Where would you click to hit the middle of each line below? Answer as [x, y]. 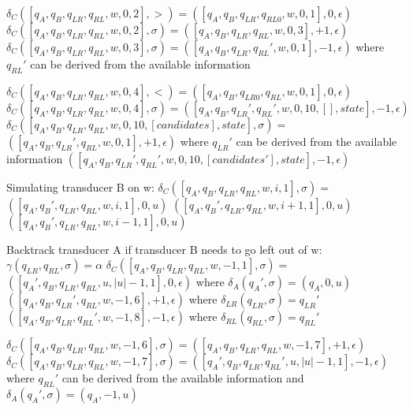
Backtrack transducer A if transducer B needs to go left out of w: [164, 249]
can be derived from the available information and [183, 378]
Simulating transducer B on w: [80, 186]
